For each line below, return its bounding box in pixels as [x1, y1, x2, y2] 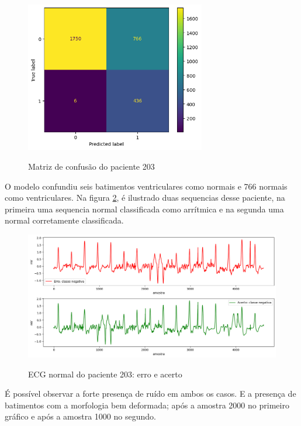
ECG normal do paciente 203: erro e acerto [28, 367, 182, 380]
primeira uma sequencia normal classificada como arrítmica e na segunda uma [5, 202, 284, 215]
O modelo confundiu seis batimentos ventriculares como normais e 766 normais [5, 180, 288, 192]
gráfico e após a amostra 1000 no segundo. [5, 410, 156, 422]
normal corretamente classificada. [5, 214, 124, 226]
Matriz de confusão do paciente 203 [28, 160, 155, 173]
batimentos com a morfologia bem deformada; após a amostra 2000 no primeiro [5, 398, 289, 411]
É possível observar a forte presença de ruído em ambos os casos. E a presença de [5, 387, 296, 400]
